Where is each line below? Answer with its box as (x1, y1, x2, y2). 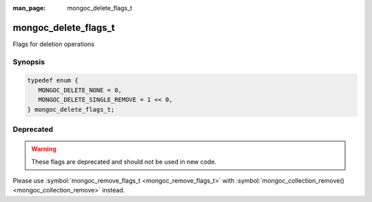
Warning (31, 145, 56, 153)
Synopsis (12, 57, 45, 67)
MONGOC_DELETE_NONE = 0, (38, 86, 122, 94)
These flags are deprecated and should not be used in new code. (31, 157, 217, 166)
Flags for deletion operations (12, 40, 94, 48)
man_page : (12, 4, 46, 12)
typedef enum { (27, 76, 79, 85)
